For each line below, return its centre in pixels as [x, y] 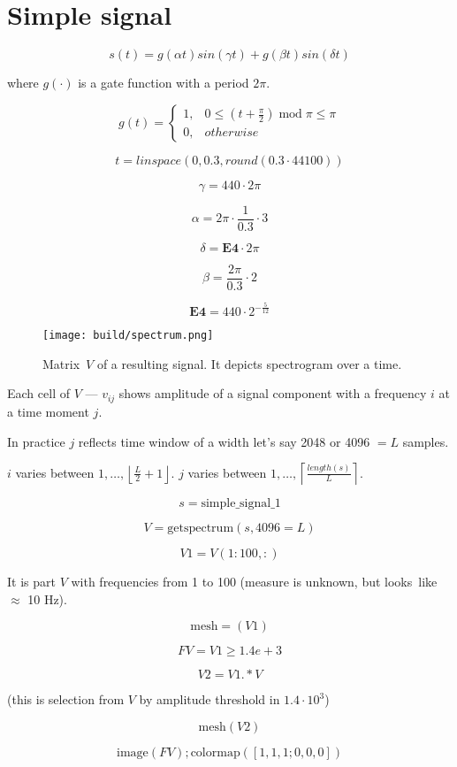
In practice [36, 441]
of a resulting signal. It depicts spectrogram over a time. [249, 363]
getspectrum [201, 529]
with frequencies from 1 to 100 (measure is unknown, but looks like [254, 582]
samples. [426, 441]
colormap [215, 752]
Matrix [61, 363]
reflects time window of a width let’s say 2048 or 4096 [224, 441]
